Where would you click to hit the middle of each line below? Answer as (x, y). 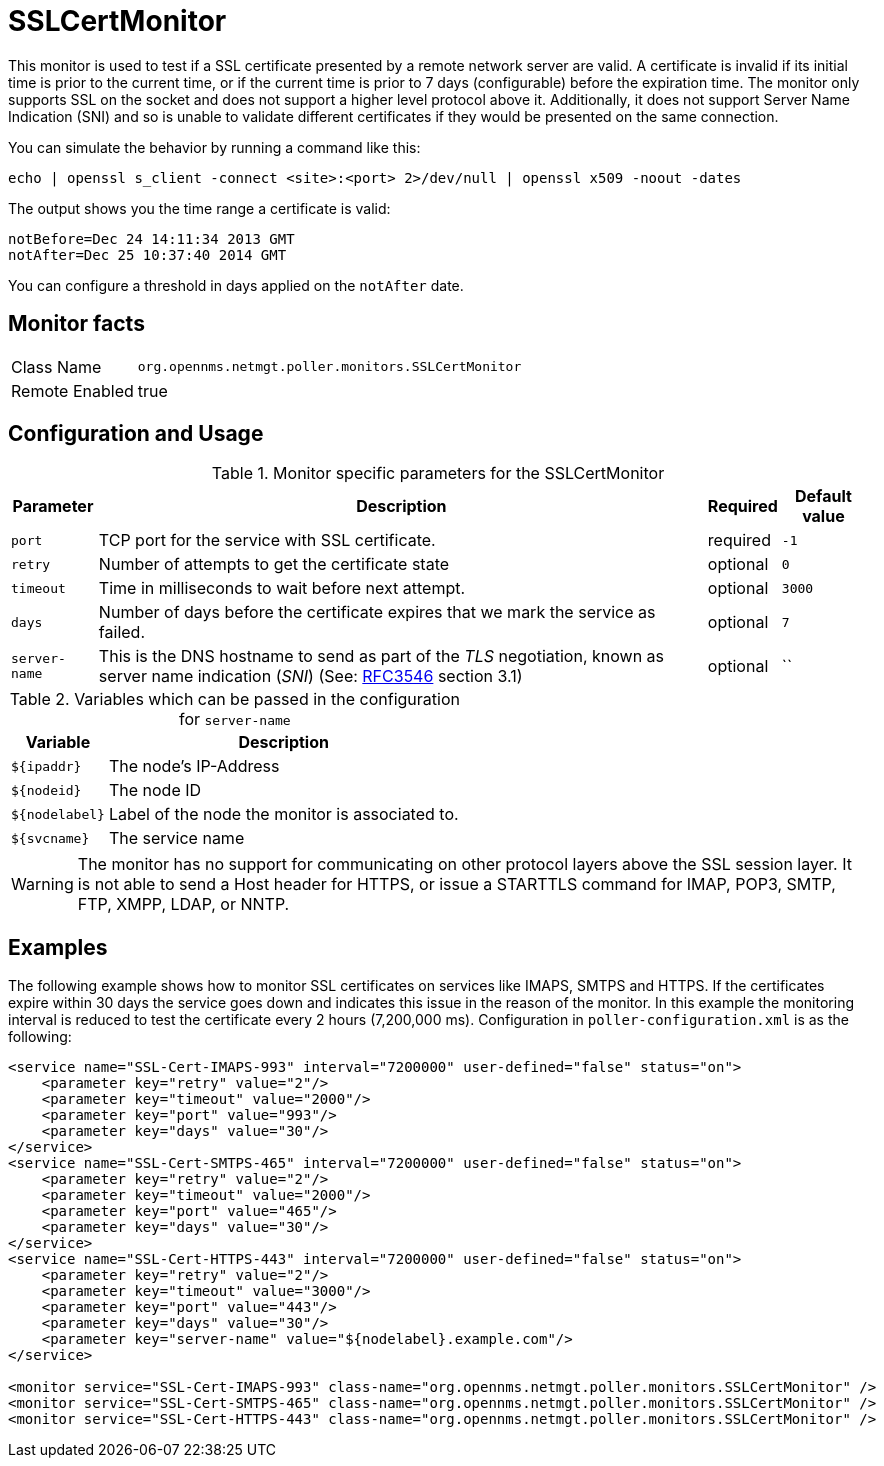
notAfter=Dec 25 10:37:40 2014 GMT (147, 254)
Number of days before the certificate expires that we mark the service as (377, 612)
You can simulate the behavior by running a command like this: (214, 147)
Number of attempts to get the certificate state (274, 564)
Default (823, 496)
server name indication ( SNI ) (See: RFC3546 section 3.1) (310, 676)
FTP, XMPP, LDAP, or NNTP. (183, 904)
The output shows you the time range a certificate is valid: (199, 208)
